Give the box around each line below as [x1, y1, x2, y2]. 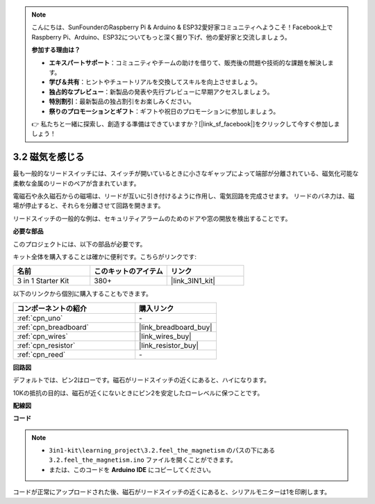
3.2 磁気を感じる [12, 151, 85, 163]
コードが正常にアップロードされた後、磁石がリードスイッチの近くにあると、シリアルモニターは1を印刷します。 [12, 488, 331, 496]
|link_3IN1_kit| [170, 276, 215, 286]
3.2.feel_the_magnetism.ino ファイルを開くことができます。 [49, 455, 237, 464]
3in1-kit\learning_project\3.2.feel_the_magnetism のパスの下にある [49, 446, 276, 455]
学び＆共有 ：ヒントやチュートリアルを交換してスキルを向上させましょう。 [49, 78, 262, 86]
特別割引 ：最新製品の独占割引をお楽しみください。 [49, 97, 195, 106]
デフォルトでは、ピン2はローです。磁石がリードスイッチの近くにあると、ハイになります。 [12, 376, 271, 385]
